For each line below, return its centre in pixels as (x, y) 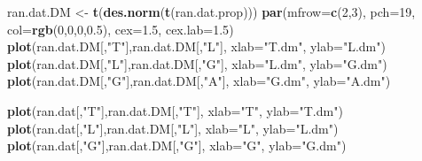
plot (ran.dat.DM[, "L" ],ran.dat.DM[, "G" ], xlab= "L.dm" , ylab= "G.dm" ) (197, 63)
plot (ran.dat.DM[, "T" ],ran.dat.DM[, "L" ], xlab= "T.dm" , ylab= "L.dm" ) (196, 46)
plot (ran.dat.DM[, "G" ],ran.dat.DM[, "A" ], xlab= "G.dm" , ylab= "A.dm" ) (199, 81)
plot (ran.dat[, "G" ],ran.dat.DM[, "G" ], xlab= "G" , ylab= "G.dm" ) (177, 146)
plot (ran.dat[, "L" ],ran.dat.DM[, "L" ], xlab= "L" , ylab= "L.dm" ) (173, 128)
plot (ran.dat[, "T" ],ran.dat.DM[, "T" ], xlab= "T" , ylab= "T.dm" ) (175, 110)
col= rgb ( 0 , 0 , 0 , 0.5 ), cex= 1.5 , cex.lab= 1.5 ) (121, 29)
